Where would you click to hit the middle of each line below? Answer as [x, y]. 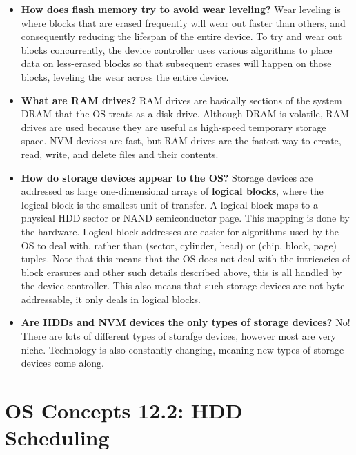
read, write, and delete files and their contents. [120, 154]
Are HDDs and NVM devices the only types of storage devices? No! [186, 322]
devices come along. [63, 363]
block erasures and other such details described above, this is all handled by [181, 272]
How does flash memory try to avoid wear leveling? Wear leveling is [181, 9]
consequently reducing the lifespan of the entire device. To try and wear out [181, 36]
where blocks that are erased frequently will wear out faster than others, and [183, 22]
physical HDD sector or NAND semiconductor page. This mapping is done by [185, 218]
